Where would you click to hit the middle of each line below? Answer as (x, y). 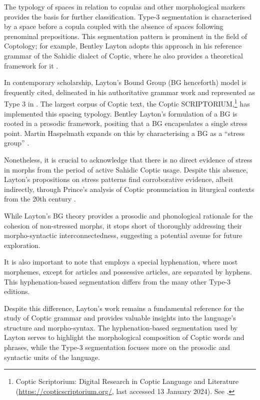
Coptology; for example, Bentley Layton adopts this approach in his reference (123, 46)
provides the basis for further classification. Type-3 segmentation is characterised (128, 16)
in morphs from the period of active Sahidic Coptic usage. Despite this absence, (126, 169)
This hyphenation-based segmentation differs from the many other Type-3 (117, 281)
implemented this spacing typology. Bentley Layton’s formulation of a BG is (121, 113)
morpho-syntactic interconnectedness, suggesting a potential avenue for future (123, 235)
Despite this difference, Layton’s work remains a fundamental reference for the (124, 308)
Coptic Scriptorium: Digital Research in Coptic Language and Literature (127, 381)
